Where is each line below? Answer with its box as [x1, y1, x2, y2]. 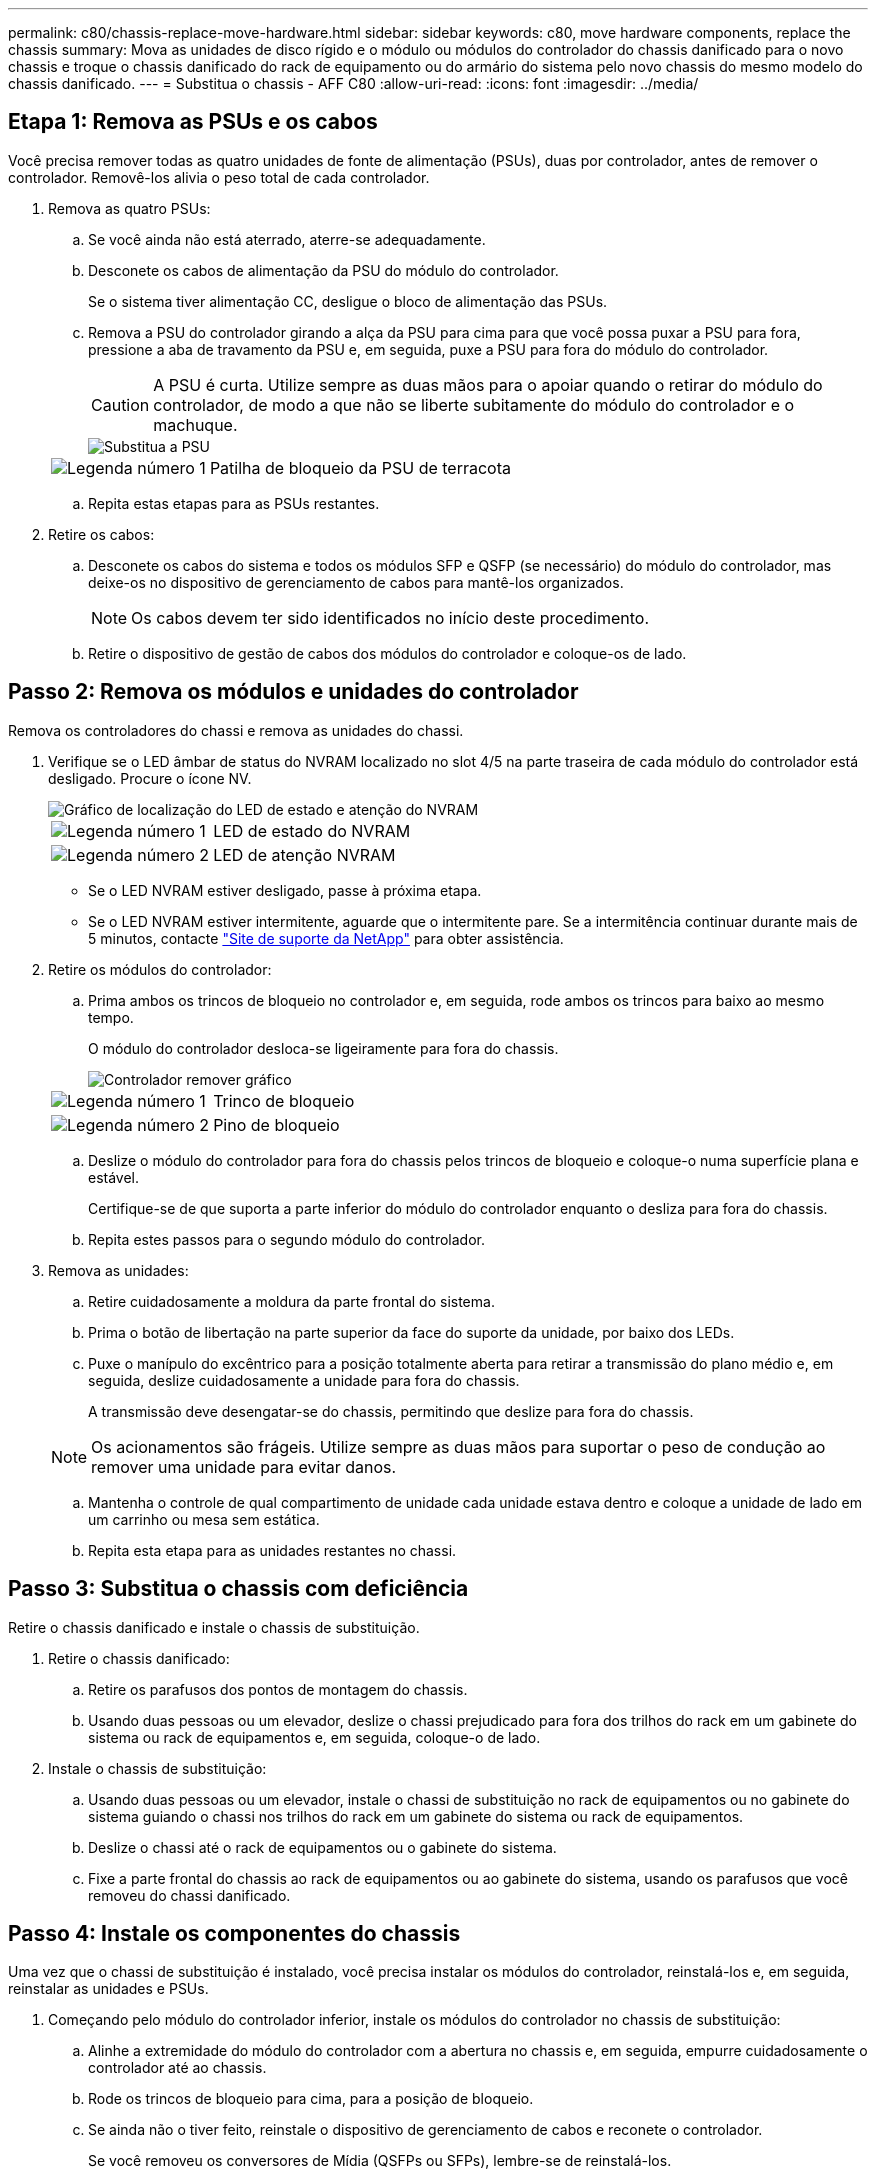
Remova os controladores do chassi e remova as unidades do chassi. [8, 721, 464, 739]
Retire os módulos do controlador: [48, 960, 272, 978]
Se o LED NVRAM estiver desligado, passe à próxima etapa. [88, 881, 482, 899]
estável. [88, 1168, 140, 1186]
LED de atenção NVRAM [213, 844, 396, 865]
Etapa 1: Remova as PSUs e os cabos [8, 109, 378, 135]
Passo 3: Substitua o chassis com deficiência [8, 1576, 469, 1602]
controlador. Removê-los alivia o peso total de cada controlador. [8, 168, 430, 186]
